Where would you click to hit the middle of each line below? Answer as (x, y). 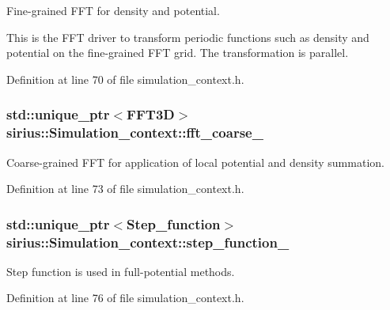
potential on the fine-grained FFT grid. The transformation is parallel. (178, 53)
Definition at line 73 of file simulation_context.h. (125, 189)
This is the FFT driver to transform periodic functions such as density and (188, 37)
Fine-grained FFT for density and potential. (113, 10)
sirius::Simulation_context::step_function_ (148, 242)
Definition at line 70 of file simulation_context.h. (125, 79)
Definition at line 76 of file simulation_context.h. (125, 298)
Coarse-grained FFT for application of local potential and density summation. (195, 162)
